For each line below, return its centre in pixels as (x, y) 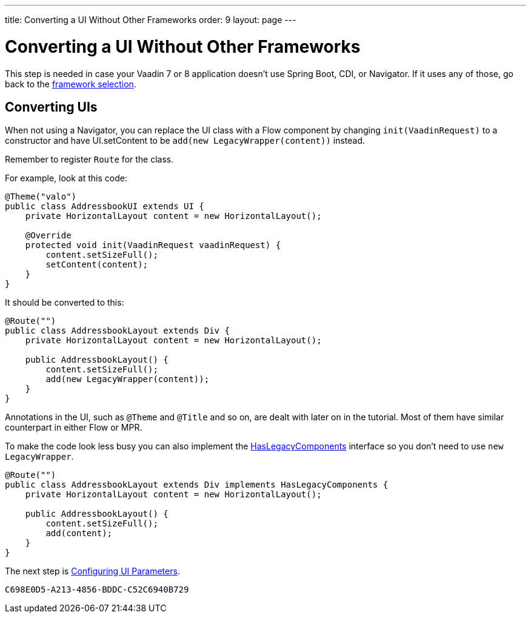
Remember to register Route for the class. (89, 160)
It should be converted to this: (65, 303)
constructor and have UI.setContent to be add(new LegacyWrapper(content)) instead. (185, 141)
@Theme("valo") (41, 197)
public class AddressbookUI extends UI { (105, 207)
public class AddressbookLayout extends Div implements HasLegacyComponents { (197, 485)
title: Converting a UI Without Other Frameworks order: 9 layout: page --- (151, 20)
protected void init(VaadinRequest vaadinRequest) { (153, 245)
